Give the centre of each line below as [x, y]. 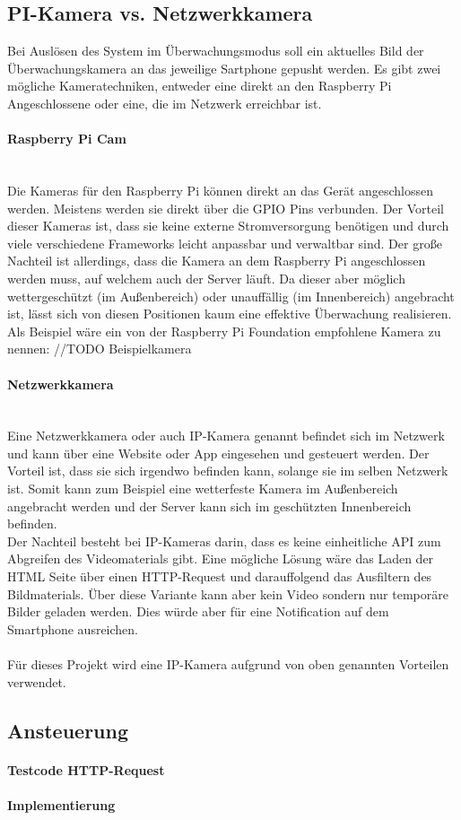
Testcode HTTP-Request [86, 769]
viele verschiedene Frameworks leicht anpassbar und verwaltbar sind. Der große [225, 243]
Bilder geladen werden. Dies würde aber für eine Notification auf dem [198, 611]
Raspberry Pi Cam [67, 139]
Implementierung [61, 804]
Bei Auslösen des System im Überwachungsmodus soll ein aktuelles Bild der [216, 51]
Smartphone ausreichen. [73, 628]
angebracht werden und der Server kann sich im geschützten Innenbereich [209, 506]
